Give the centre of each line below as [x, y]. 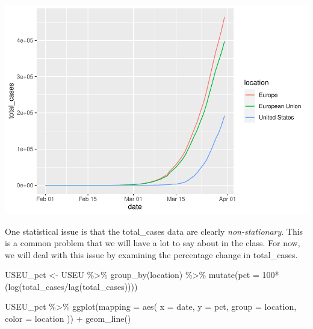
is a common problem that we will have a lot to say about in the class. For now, [153, 243]
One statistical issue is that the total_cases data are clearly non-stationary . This [154, 231]
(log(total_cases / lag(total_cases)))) [71, 286]
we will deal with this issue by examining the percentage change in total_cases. [151, 254]
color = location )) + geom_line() [68, 318]
